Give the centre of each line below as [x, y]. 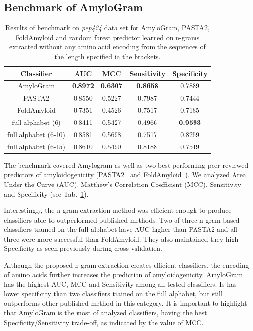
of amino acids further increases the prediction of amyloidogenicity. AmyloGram [124, 274]
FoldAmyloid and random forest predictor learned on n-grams [107, 37]
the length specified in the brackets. [107, 56]
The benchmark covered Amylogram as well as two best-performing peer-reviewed [126, 165]
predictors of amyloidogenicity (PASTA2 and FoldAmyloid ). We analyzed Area [125, 175]
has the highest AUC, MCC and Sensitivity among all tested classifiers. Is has [120, 284]
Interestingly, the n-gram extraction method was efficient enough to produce [118, 210]
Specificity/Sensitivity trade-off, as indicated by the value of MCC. [104, 322]
